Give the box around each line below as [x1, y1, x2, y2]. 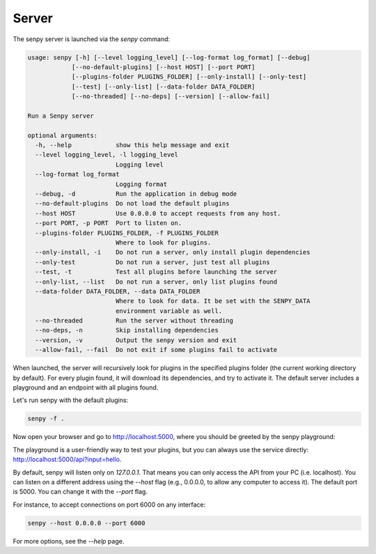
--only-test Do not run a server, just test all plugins [35, 258, 270, 266]
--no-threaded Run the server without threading [35, 317, 233, 325]
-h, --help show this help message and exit [35, 141, 230, 149]
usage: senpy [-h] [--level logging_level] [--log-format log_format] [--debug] [27, 53, 311, 61]
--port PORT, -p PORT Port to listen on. [35, 220, 182, 227]
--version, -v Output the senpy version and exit [35, 336, 237, 344]
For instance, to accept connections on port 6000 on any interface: [13, 500, 206, 509]
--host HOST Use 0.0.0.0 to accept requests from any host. [35, 209, 281, 217]
